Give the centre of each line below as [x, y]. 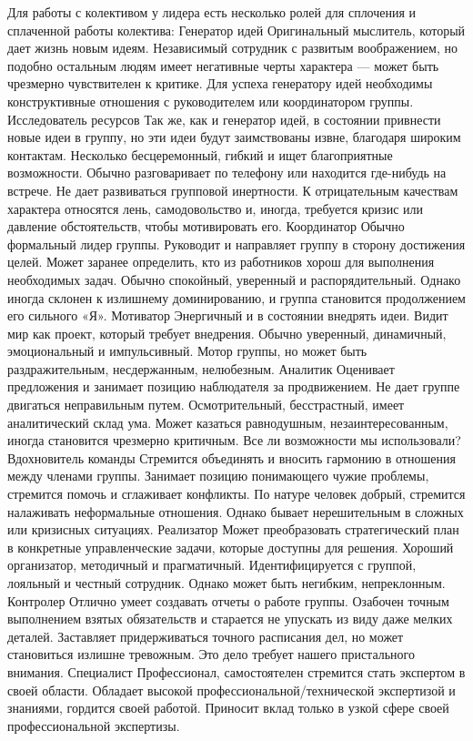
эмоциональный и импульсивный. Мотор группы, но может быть [187, 351]
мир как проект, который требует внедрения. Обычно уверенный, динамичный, [227, 333]
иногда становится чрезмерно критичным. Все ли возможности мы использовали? [234, 440]
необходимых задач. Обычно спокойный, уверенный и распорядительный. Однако [234, 279]
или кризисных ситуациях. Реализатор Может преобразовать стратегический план [233, 529]
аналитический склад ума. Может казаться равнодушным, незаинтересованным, [228, 422]
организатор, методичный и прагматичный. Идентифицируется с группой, [212, 565]
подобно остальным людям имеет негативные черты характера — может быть [223, 65]
